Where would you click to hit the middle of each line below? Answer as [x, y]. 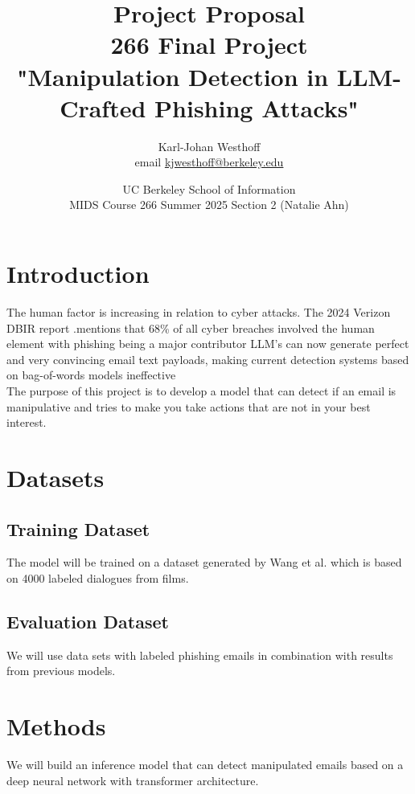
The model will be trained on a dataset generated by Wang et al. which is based [204, 562]
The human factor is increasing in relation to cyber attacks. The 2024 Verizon [199, 312]
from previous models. [61, 671]
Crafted [103, 107]
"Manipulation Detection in [173, 76]
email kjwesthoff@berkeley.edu [209, 162]
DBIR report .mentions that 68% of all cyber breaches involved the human [191, 327]
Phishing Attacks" [257, 107]
